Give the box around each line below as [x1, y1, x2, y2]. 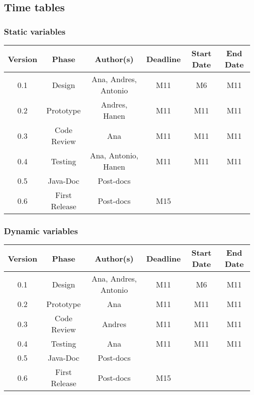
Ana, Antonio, [90, 150, 139, 161]
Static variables [4, 25, 65, 37]
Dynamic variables [4, 224, 78, 237]
